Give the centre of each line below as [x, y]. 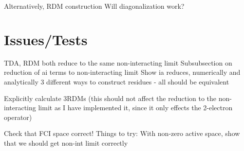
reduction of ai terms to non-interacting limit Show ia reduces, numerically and [122, 72]
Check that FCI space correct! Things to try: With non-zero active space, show [122, 133]
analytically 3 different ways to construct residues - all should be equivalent [117, 81]
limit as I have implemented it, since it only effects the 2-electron [135, 108]
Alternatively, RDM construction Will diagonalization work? [94, 6]
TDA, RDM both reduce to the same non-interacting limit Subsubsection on [118, 62]
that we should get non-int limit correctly [66, 143]
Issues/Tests [46, 39]
